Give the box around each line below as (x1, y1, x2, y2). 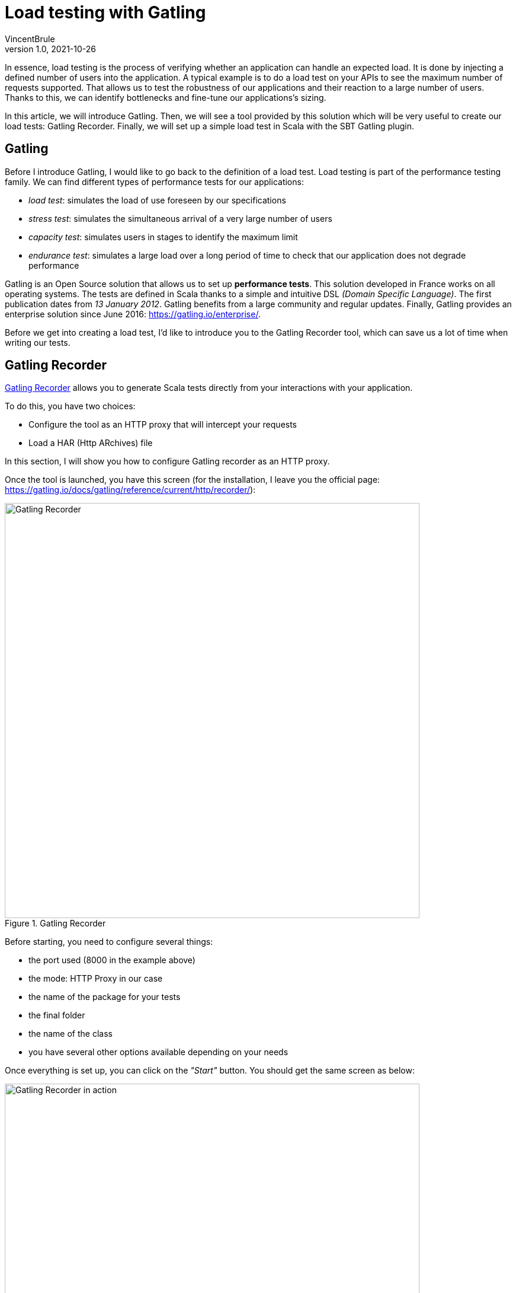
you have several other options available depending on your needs (28, 1047, 289, 1058)
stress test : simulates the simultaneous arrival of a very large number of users (28, 213, 332, 224)
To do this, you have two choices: (5, 401, 136, 412)
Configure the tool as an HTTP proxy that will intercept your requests (28, 419, 297, 430)
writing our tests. (5, 337, 70, 348)
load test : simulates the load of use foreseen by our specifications (28, 195, 286, 205)
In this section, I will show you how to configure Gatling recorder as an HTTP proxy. (5, 456, 330, 467)
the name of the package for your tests (28, 992, 181, 1002)
